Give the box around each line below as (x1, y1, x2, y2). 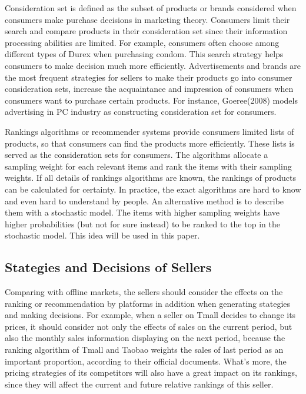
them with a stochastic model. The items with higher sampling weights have (5, 206, 280, 218)
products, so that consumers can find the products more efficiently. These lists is (5, 137, 295, 149)
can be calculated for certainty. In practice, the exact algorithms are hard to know (5, 183, 301, 195)
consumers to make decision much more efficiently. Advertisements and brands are (5, 59, 301, 71)
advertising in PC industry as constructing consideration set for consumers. (5, 105, 277, 118)
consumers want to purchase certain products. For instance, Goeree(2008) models (5, 94, 298, 106)
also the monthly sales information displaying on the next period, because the (5, 332, 285, 344)
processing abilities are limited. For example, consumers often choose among (5, 36, 280, 48)
